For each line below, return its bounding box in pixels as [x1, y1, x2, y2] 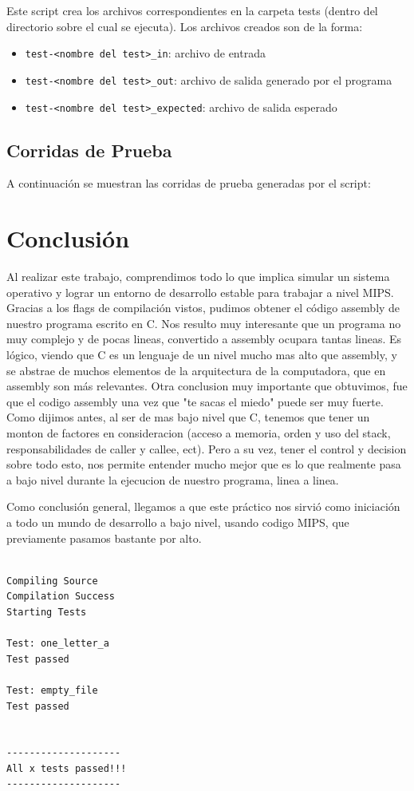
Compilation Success [6, 591, 116, 603]
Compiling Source [6, 575, 98, 587]
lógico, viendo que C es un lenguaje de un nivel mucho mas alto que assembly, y [6, 346, 397, 363]
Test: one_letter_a [6, 638, 109, 650]
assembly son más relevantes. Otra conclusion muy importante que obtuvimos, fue [6, 378, 408, 394]
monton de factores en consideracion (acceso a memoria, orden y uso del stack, [6, 425, 391, 441]
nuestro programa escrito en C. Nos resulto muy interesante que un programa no [6, 314, 401, 331]
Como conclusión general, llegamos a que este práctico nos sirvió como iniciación [6, 498, 400, 515]
